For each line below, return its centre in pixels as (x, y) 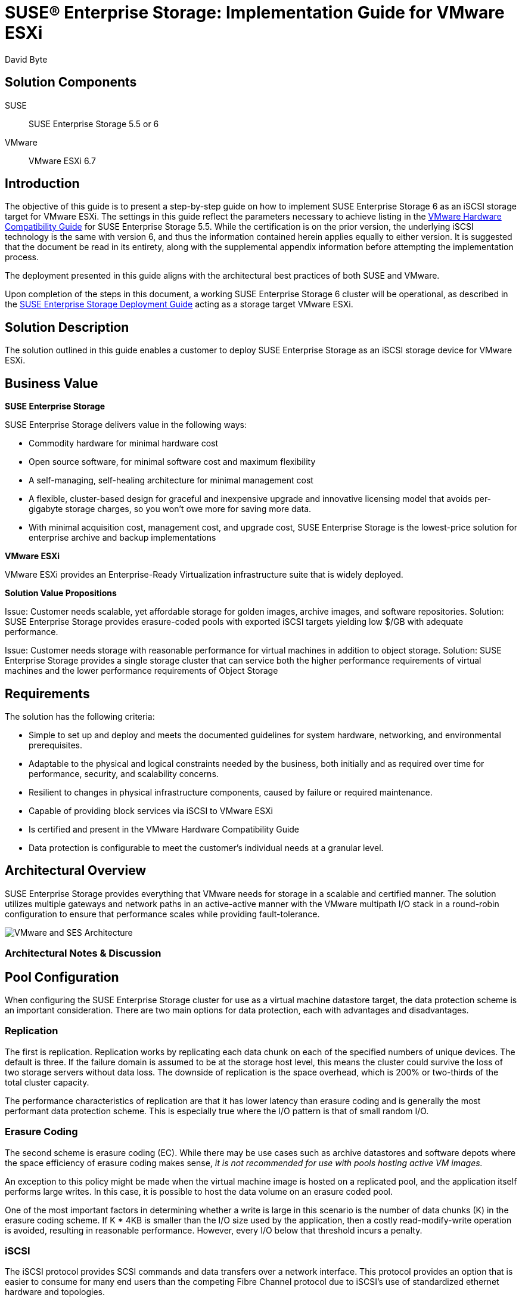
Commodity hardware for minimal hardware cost (124, 443)
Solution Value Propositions (61, 593)
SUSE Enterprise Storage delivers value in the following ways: (126, 425)
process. (22, 257)
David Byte (26, 59)
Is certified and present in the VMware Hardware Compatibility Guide (164, 829)
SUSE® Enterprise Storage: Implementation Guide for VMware (255, 13)
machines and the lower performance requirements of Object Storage (142, 671)
